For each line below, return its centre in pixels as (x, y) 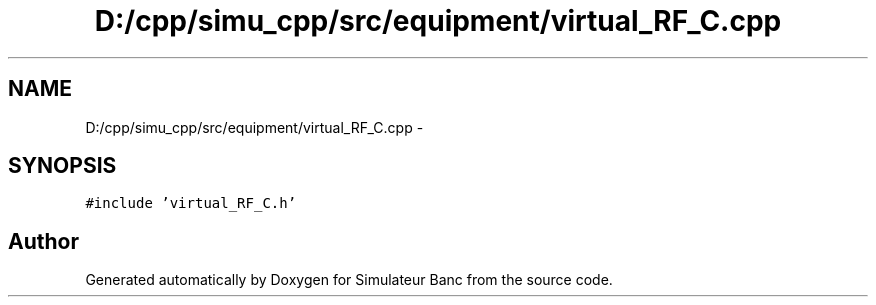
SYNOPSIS (62, 166)
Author (43, 241)
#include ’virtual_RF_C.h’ (191, 203)
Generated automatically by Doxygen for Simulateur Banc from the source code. (349, 280)
